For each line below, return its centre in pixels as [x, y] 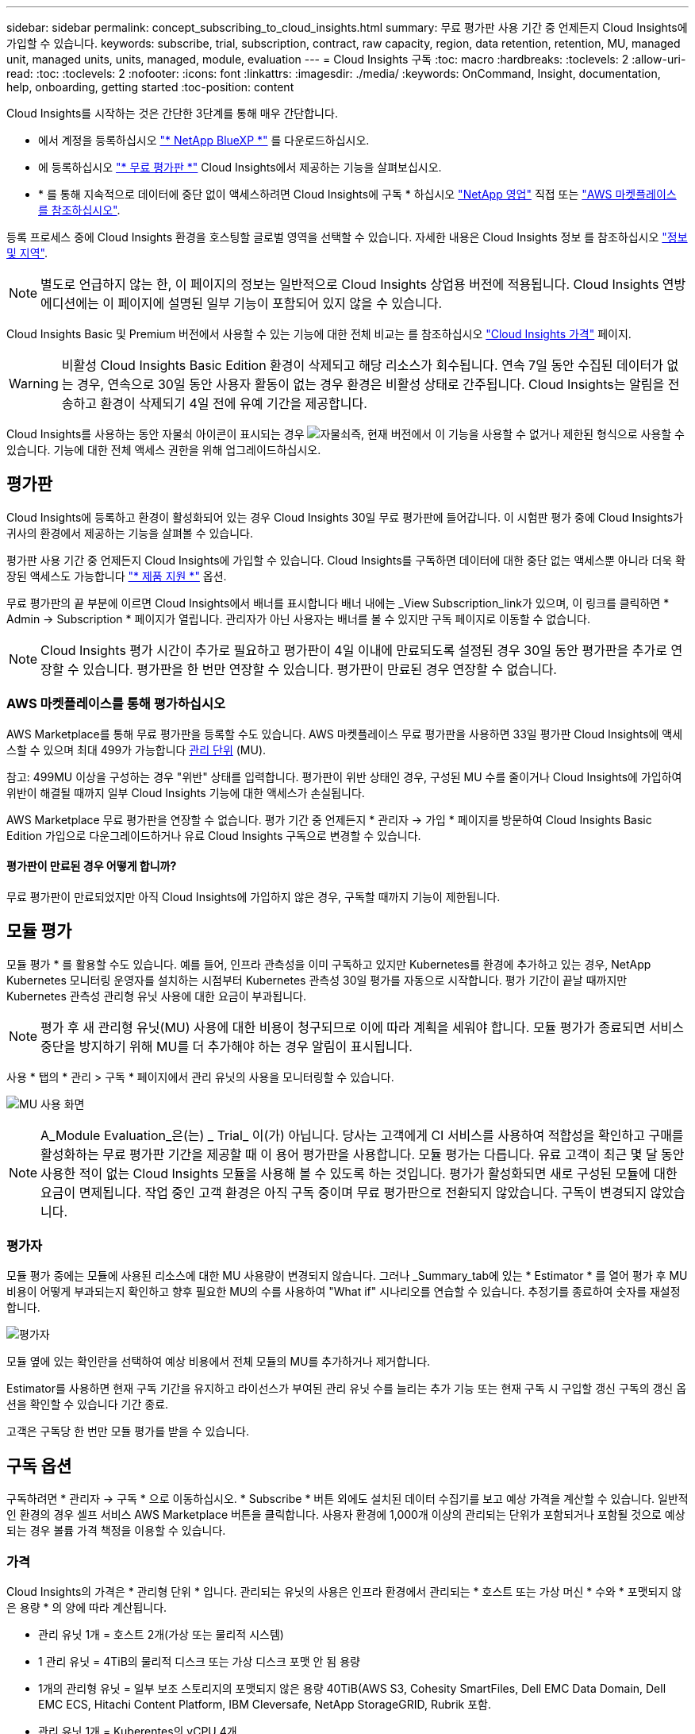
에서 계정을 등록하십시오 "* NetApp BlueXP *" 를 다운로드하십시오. [204, 140]
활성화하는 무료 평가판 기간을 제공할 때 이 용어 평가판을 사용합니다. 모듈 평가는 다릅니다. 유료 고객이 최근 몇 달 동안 [363, 1154]
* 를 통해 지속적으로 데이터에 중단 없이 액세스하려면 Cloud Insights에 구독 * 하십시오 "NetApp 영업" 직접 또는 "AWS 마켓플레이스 [357, 194]
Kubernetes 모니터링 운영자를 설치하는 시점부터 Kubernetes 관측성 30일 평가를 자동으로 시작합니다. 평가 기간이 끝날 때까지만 [317, 980]
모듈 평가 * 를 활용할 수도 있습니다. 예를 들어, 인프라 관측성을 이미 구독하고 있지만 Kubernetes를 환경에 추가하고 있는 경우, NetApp [329, 964]
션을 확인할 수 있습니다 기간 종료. [88, 1405]
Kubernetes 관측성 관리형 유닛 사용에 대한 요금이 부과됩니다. [156, 996]
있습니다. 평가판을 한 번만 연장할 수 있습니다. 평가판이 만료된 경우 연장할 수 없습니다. [320, 669]
